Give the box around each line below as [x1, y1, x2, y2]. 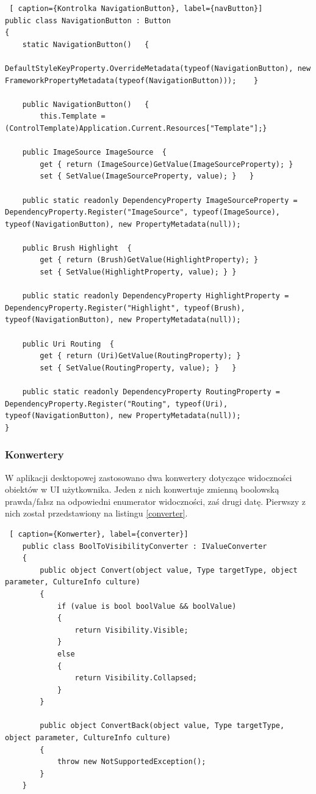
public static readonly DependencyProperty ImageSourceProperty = [22, 196, 298, 205]
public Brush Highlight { [22, 243, 132, 252]
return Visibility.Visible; [74, 625, 189, 634]
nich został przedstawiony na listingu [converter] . [5, 507, 188, 520]
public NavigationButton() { [22, 100, 149, 109]
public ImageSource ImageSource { [22, 148, 167, 157]
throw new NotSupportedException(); [57, 757, 206, 766]
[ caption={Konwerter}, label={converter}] [9, 529, 189, 539]
